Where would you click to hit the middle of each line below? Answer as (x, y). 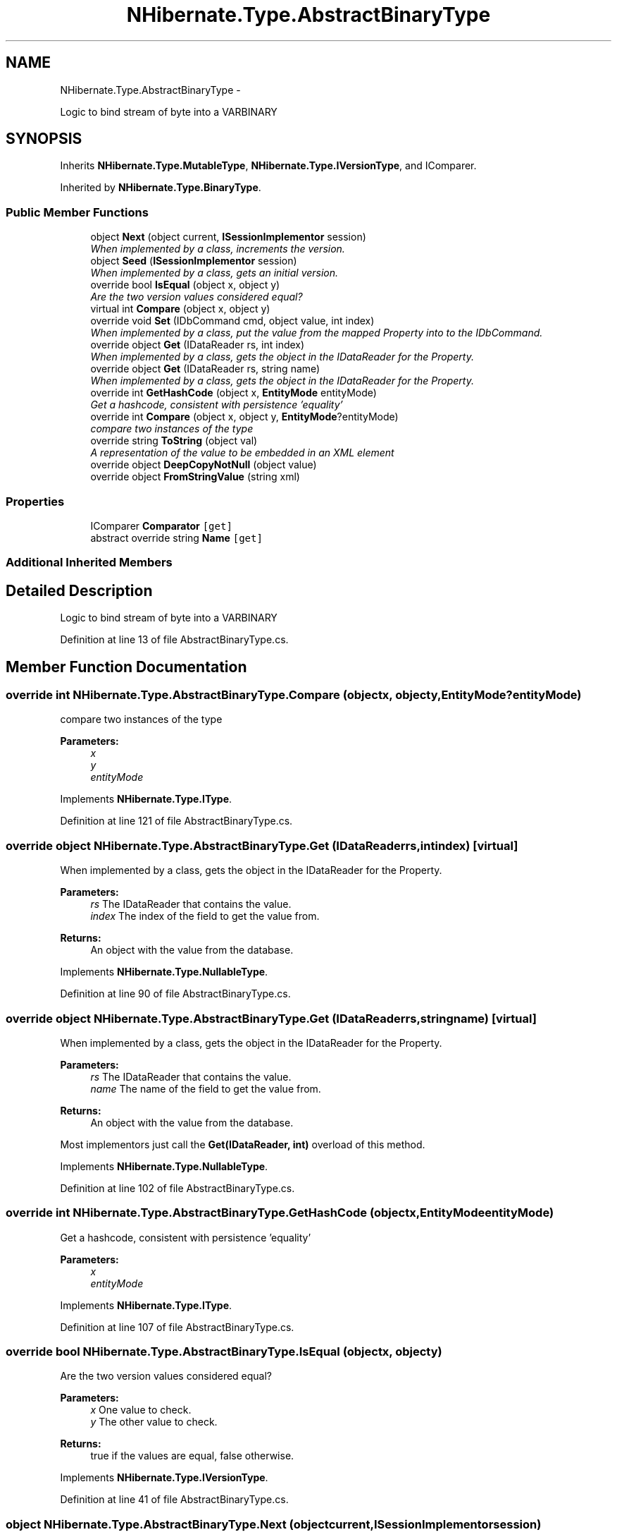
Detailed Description (79, 590)
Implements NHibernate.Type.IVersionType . (164, 1478)
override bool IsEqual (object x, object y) (185, 285)
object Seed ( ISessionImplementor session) (194, 261)
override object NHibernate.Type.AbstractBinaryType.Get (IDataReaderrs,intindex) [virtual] (262, 845)
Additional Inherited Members (89, 563)
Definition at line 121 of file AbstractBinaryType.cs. (176, 821)
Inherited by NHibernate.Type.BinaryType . (161, 188)
